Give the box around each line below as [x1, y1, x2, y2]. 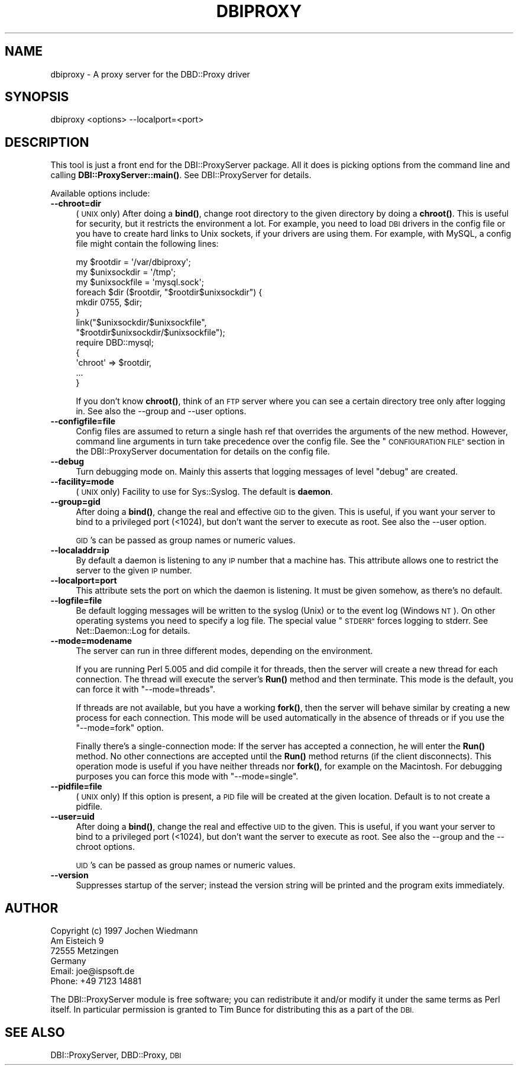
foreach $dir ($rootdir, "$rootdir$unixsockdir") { [76, 287, 263, 298]
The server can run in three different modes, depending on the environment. [76, 646, 373, 656]
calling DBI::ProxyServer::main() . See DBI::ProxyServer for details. [50, 170, 312, 181]
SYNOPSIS [5, 89, 69, 105]
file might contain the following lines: [76, 239, 219, 249]
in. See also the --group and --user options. [76, 406, 247, 417]
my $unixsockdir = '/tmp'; [76, 267, 176, 278]
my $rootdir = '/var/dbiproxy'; [76, 257, 191, 267]
